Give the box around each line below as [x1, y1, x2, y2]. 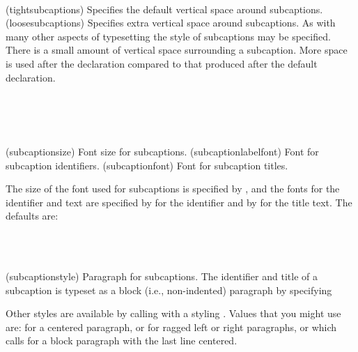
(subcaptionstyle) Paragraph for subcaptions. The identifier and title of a [6, 269, 318, 284]
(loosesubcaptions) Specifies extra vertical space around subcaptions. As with [6, 15, 336, 30]
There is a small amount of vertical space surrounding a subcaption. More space [6, 43, 348, 57]
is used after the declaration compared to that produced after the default [6, 56, 318, 70]
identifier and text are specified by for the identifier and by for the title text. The [6, 194, 352, 209]
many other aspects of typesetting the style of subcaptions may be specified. [6, 29, 331, 43]
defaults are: [6, 208, 59, 223]
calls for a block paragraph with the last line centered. [6, 333, 238, 348]
